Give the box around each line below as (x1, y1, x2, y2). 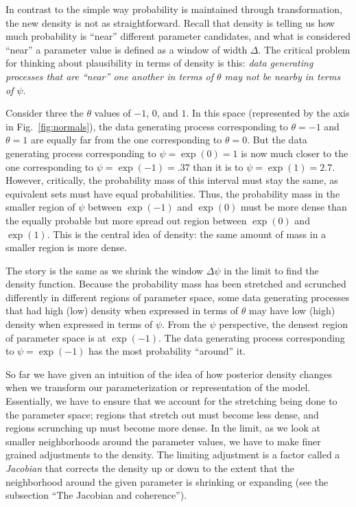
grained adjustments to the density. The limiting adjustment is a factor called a (5, 447, 340, 462)
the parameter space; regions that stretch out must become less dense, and (5, 407, 319, 421)
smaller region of (5, 200, 75, 214)
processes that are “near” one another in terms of (5, 69, 214, 83)
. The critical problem (258, 42, 351, 56)
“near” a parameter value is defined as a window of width (5, 42, 248, 56)
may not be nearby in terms (224, 69, 341, 83)
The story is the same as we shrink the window (5, 263, 204, 277)
